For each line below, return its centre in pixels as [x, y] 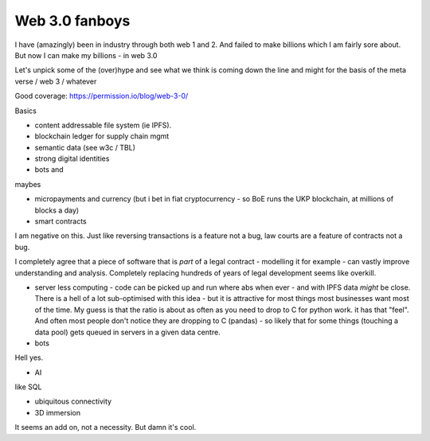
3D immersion [58, 412]
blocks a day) [57, 210]
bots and [49, 170]
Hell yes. [29, 357]
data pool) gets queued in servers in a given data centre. [127, 332]
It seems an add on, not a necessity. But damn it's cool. [106, 427]
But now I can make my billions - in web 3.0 [86, 55]
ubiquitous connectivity [73, 401]
